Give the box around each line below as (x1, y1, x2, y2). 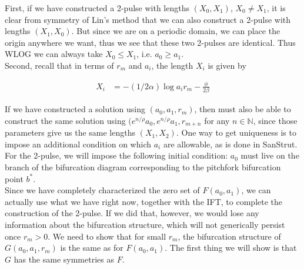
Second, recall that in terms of (5, 59, 114, 71)
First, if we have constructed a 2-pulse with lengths (5, 2, 190, 14)
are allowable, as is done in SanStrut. (163, 137, 298, 150)
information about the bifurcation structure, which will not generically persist (5, 218, 285, 231)
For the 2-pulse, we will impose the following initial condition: (5, 149, 228, 162)
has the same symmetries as (14, 253, 114, 265)
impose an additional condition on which (5, 137, 152, 150)
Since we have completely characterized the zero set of (5, 184, 200, 196)
